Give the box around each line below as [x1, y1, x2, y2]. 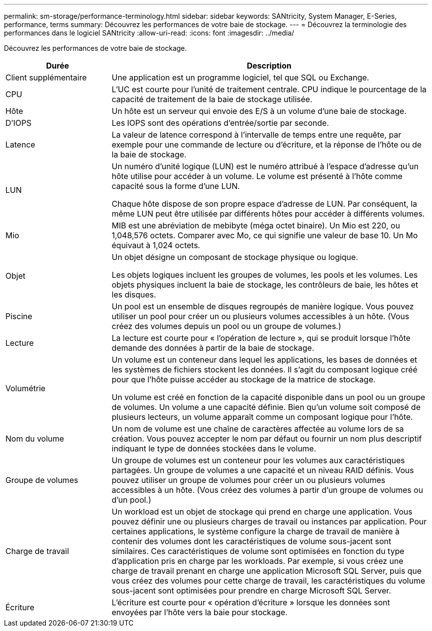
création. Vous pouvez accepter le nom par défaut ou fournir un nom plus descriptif [111, 434, 422, 444]
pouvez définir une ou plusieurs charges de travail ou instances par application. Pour [111, 517, 427, 526]
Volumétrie [5, 383, 46, 393]
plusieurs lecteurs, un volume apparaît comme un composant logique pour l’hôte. [111, 412, 413, 422]
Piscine [5, 311, 33, 321]
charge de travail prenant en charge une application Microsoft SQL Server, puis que [111, 566, 422, 576]
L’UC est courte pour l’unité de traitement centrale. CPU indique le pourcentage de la [111, 84, 427, 94]
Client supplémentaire [5, 73, 87, 82]
